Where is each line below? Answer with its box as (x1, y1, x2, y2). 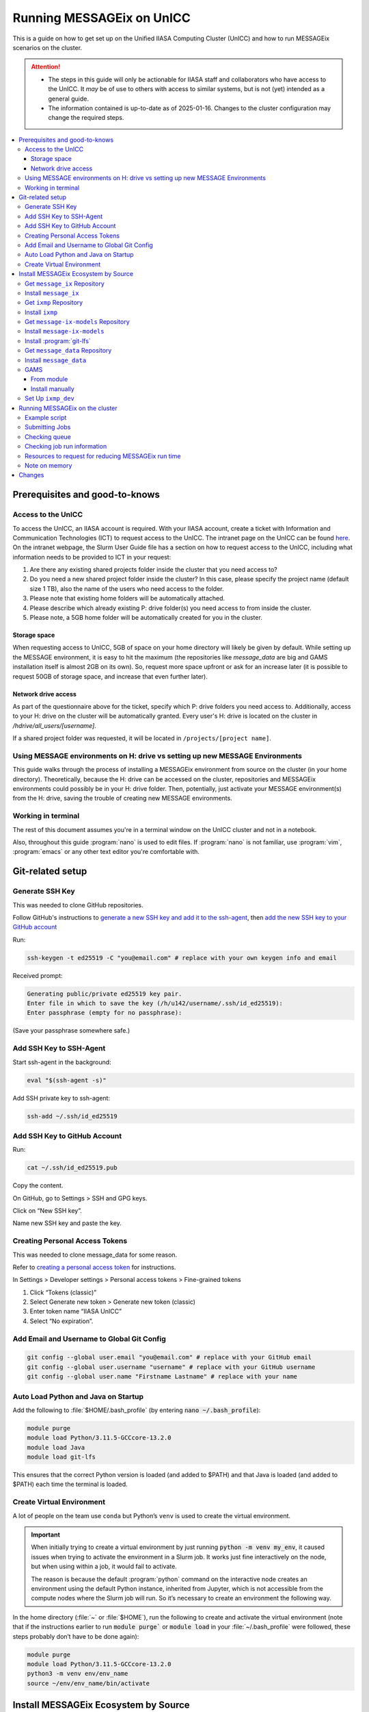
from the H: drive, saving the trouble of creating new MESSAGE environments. (12, 794, 232, 803)
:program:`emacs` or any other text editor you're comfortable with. (12, 848, 200, 856)
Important (31, 1531, 61, 1539)
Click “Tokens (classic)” (29, 1288, 97, 1296)
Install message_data (25, 356, 87, 364)
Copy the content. (12, 1181, 64, 1189)
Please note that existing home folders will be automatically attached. (29, 594, 225, 603)
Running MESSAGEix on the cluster (18, 404, 118, 412)
